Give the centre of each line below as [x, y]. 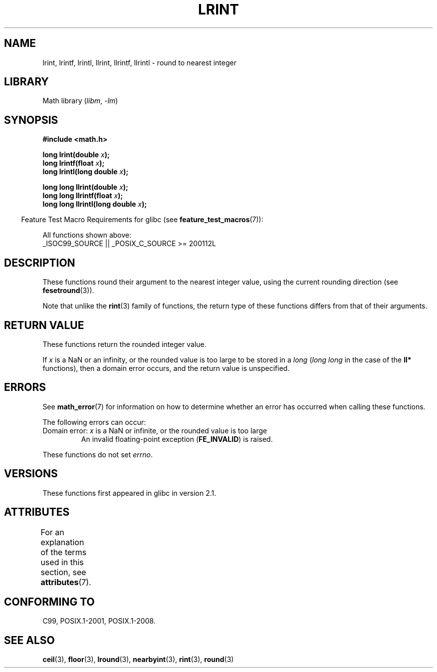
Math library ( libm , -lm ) [80, 101]
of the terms [64, 552]
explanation [62, 542]
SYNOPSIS [31, 120]
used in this [62, 562]
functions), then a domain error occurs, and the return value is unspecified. [166, 368]
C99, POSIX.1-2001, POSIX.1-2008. [99, 621]
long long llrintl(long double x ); [95, 204]
